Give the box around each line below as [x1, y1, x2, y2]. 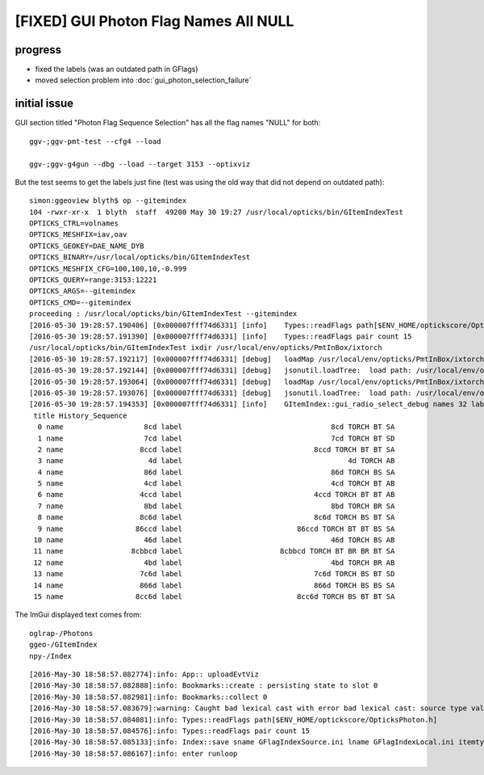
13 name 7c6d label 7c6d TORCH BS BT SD [33, 570, 395, 579]
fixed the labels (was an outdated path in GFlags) [35, 65, 198, 74]
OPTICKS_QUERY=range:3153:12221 [29, 276, 157, 284]
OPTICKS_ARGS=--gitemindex [29, 287, 136, 296]
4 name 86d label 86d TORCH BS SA [37, 467, 395, 477]
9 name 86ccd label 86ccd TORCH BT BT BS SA [37, 524, 395, 533]
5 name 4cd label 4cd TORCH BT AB [37, 479, 395, 488]
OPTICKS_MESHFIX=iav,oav [29, 230, 127, 239]
